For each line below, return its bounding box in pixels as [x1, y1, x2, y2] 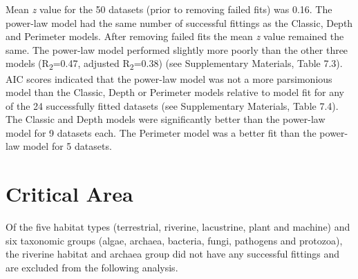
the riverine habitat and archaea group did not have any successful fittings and [6, 247, 340, 261]
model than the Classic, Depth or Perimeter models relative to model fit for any [6, 85, 345, 99]
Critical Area [6, 180, 133, 208]
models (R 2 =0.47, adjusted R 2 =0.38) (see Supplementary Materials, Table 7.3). [6, 56, 343, 73]
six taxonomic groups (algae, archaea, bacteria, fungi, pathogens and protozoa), [6, 233, 343, 247]
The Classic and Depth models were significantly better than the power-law [6, 112, 326, 126]
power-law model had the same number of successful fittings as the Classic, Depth [6, 15, 353, 30]
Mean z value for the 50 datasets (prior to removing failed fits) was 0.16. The [6, 2, 332, 16]
